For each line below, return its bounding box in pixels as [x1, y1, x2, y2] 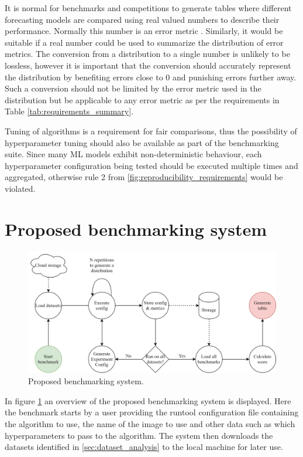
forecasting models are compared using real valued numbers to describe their [5, 13, 280, 25]
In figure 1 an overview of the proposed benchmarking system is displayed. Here [5, 394, 291, 407]
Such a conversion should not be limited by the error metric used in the [5, 82, 261, 94]
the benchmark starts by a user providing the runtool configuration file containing [5, 406, 299, 418]
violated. [5, 182, 36, 194]
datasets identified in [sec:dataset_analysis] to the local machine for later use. [5, 441, 283, 453]
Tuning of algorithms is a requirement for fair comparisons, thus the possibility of [5, 124, 297, 137]
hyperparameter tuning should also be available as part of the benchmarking [5, 136, 279, 148]
